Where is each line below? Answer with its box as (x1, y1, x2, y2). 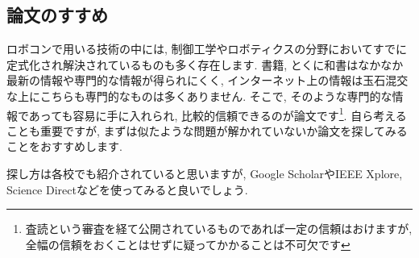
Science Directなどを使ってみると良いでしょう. (6, 181, 248, 198)
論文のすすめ (6, 2, 108, 27)
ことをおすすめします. (6, 138, 122, 155)
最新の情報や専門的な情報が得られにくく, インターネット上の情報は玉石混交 (6, 72, 409, 89)
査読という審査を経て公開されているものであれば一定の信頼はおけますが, (25, 220, 413, 237)
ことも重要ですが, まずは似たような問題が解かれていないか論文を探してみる (6, 122, 408, 139)
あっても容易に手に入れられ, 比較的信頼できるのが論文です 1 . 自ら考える (28, 104, 407, 123)
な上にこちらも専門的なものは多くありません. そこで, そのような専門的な (6, 87, 392, 104)
